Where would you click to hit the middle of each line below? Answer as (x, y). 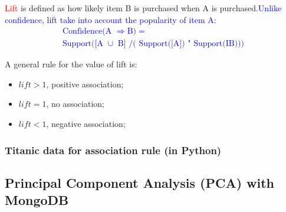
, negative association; (86, 124)
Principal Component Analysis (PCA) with (140, 182)
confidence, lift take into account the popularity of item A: (111, 19)
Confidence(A (87, 32)
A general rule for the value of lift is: (71, 64)
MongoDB (37, 200)
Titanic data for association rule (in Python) (113, 150)
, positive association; (85, 84)
